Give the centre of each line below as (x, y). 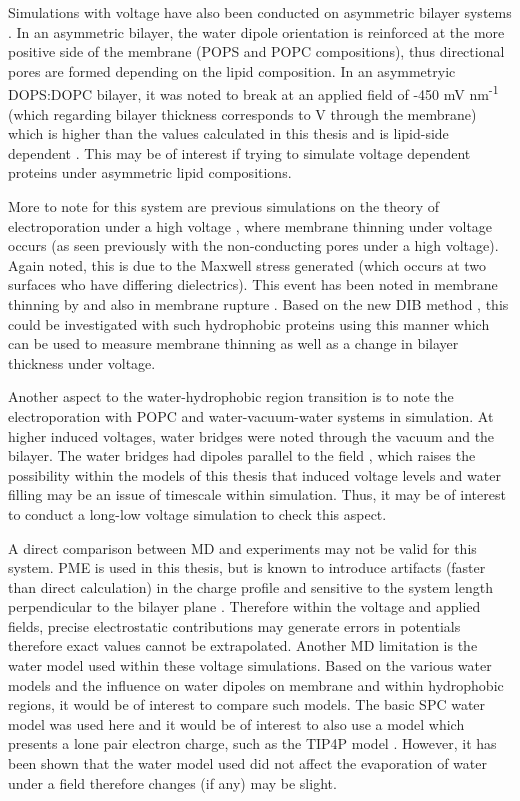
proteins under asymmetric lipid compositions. (150, 172)
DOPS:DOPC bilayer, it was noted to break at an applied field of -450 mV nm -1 (253, 93)
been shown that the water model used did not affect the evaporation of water (247, 763)
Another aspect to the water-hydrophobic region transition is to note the (231, 396)
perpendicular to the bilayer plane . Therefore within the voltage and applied (244, 606)
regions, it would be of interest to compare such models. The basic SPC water (247, 704)
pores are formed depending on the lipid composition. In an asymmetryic (232, 70)
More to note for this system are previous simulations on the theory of (224, 206)
